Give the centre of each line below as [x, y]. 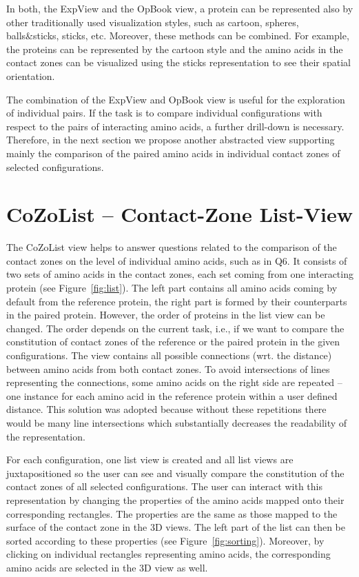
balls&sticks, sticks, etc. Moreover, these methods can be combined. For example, [178, 36]
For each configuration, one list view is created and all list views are [150, 459]
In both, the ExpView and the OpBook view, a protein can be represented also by [180, 8]
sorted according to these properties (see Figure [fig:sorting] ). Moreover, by [165, 540]
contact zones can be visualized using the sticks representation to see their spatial [179, 62]
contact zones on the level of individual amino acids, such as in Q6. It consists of [177, 260]
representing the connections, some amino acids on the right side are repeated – [174, 382]
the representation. [46, 436]
